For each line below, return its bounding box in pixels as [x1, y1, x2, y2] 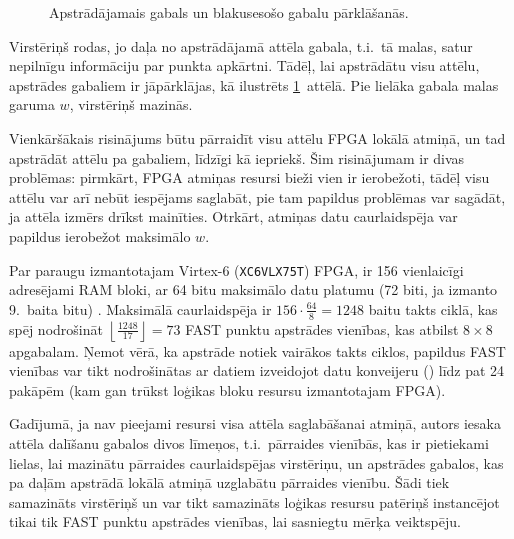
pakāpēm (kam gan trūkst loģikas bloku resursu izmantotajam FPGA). [9, 379, 446, 400]
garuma [9, 94, 55, 115]
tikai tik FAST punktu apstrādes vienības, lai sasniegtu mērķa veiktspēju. [9, 511, 461, 532]
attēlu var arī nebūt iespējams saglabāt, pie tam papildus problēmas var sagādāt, [9, 186, 506, 207]
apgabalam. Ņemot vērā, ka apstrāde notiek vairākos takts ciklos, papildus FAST [9, 340, 506, 361]
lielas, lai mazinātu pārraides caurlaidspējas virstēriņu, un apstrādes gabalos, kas [9, 452, 504, 473]
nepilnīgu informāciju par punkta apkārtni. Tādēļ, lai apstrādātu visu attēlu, [9, 55, 480, 76]
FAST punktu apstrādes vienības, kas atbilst [185, 318, 459, 339]
